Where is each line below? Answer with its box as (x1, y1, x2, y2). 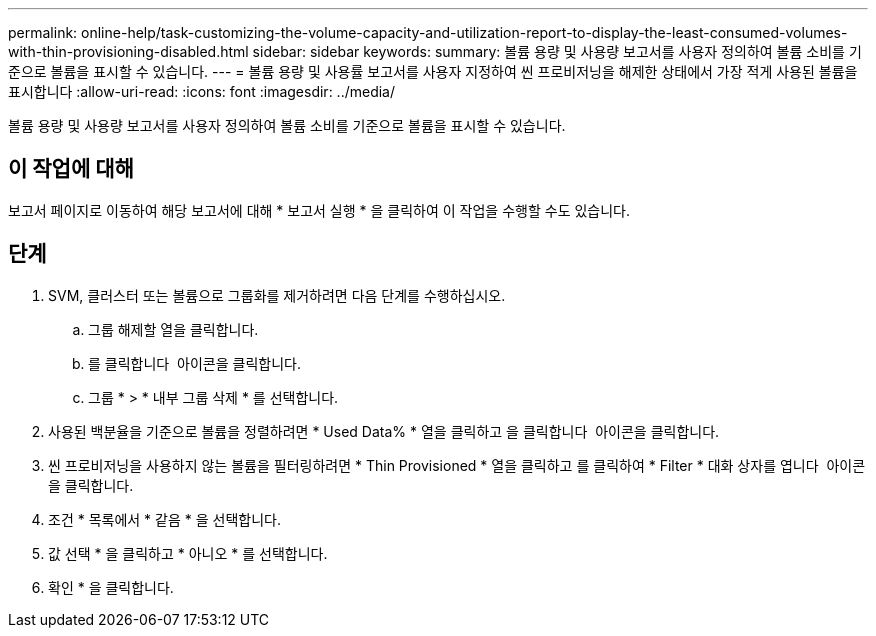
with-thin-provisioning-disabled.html (8, 43, 249, 60)
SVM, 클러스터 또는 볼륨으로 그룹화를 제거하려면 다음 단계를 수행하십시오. (48, 286, 506, 304)
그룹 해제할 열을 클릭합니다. (88, 320, 259, 338)
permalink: (8, 24, 78, 41)
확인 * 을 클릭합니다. (48, 578, 174, 596)
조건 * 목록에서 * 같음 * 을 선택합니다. (48, 510, 281, 528)
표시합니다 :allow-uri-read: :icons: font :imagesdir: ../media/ (8, 83, 396, 100)
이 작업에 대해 (8, 156, 134, 182)
